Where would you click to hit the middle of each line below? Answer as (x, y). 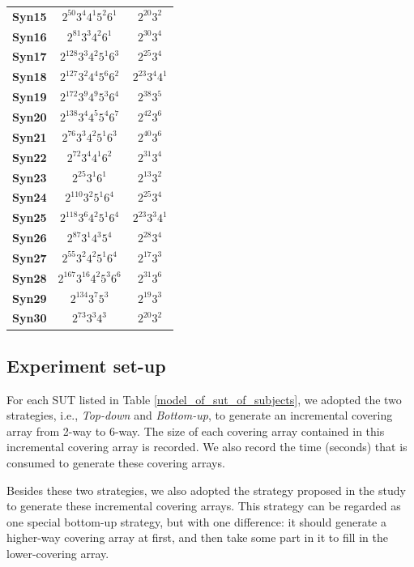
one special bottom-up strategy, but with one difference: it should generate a (196, 521)
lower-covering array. (58, 554)
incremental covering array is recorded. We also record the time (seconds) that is (207, 447)
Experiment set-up (86, 365)
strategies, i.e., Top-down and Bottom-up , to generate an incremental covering (200, 415)
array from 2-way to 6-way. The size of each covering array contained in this (196, 431)
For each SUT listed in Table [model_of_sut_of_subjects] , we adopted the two (204, 399)
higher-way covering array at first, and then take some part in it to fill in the (197, 537)
